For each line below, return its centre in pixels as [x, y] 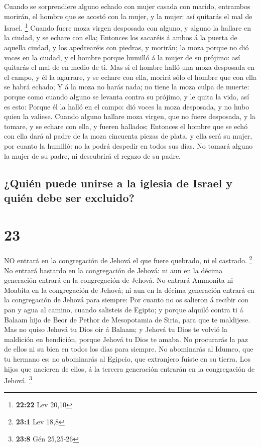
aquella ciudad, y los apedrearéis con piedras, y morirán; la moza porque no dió [126, 47]
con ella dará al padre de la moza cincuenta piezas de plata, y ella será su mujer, [128, 136]
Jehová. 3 [18, 379]
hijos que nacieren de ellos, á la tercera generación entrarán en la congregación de [129, 368]
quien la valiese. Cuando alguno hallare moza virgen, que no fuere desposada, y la [130, 116]
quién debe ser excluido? [69, 197]
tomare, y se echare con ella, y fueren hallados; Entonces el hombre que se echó [126, 126]
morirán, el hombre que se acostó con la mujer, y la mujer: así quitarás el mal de [128, 16]
